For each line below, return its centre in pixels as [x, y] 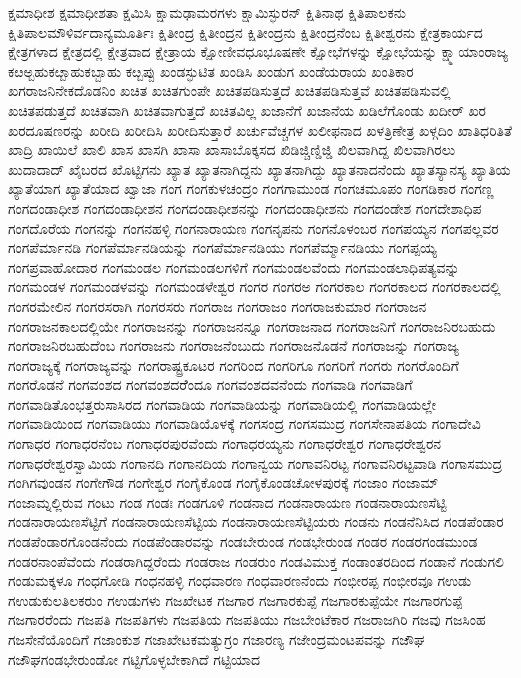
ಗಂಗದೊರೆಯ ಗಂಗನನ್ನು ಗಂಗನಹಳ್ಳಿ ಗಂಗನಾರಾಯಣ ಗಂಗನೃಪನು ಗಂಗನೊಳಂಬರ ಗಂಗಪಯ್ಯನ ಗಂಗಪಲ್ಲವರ [253, 227]
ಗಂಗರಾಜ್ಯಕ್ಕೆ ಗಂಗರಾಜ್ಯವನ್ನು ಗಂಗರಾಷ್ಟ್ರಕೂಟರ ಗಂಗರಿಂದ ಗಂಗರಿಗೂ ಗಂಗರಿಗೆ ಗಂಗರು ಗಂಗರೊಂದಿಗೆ [233, 364]
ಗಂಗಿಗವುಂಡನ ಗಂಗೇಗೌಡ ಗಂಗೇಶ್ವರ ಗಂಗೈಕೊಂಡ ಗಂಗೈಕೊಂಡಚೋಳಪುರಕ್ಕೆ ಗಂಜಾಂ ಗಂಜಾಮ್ [223, 482]
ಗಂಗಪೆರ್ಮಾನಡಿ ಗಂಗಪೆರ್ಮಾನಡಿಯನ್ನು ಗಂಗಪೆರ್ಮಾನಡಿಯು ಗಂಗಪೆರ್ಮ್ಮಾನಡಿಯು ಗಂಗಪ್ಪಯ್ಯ [222, 247]
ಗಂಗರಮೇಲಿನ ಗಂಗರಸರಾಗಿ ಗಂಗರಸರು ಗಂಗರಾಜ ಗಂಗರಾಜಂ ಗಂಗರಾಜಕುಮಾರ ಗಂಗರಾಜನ [217, 305]
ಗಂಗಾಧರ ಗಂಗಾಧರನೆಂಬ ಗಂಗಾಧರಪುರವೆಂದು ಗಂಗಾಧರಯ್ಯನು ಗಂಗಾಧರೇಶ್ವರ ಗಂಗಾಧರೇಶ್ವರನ [225, 443]
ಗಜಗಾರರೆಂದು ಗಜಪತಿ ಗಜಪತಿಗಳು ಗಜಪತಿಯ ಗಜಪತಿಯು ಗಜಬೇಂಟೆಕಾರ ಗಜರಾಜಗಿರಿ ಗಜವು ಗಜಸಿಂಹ [247, 619]
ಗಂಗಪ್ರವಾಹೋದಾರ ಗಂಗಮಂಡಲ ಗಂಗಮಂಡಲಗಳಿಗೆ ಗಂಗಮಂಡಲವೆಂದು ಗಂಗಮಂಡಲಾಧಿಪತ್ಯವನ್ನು [234, 266]
